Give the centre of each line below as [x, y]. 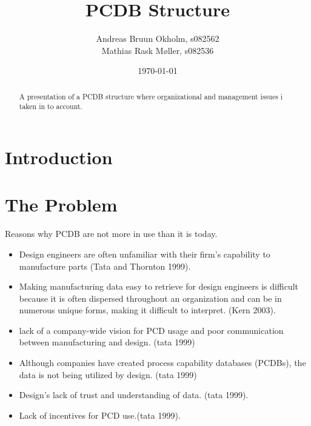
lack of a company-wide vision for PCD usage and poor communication [151, 330]
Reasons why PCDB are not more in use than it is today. [111, 234]
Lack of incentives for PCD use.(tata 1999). [100, 415]
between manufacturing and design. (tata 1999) [107, 342]
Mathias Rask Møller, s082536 [158, 50]
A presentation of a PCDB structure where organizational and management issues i [151, 96]
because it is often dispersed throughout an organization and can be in [150, 298]
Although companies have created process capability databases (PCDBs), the [162, 363]
